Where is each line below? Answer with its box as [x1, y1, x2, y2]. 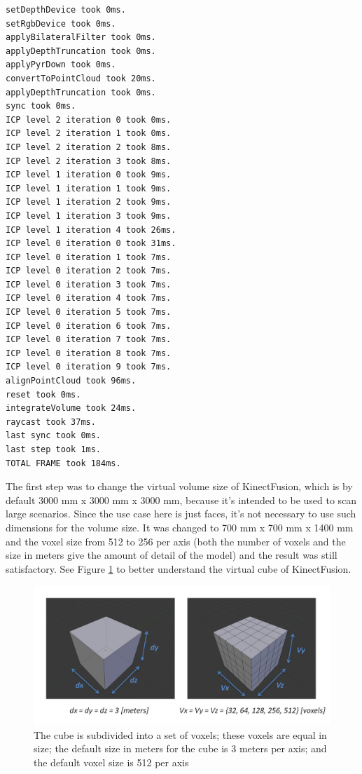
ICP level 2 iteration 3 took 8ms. [6, 156, 172, 166]
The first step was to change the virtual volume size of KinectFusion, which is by [6, 479, 353, 494]
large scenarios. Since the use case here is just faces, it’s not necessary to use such [6, 506, 356, 521]
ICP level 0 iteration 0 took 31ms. [6, 238, 176, 249]
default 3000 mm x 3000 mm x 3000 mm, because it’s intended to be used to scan [6, 492, 357, 507]
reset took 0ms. [6, 389, 81, 400]
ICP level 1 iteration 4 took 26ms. [6, 224, 176, 235]
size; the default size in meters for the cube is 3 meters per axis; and [34, 741, 327, 756]
